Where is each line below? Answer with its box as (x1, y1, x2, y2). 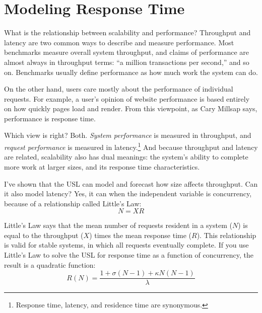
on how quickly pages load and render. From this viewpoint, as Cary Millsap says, (4, 103, 257, 114)
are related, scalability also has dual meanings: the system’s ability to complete (4, 151, 248, 162)
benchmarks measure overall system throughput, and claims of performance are (4, 47, 249, 57)
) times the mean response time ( (89, 229, 192, 240)
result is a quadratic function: (4, 259, 96, 270)
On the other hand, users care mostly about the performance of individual (4, 84, 233, 94)
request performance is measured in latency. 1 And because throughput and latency (4, 140, 258, 152)
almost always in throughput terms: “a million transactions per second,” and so (4, 56, 249, 67)
